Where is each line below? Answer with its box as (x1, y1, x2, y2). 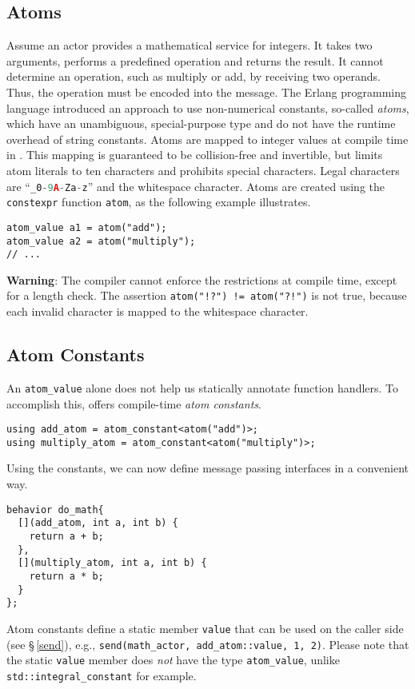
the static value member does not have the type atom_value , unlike (6, 651, 340, 668)
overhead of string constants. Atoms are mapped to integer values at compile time (6, 130, 409, 147)
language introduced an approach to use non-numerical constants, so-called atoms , (6, 99, 409, 116)
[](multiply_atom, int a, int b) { (18, 557, 207, 569)
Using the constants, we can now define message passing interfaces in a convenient (6, 460, 409, 476)
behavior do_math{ (6, 504, 104, 516)
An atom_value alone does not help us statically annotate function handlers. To (6, 379, 399, 396)
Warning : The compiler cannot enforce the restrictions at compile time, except (6, 271, 397, 288)
